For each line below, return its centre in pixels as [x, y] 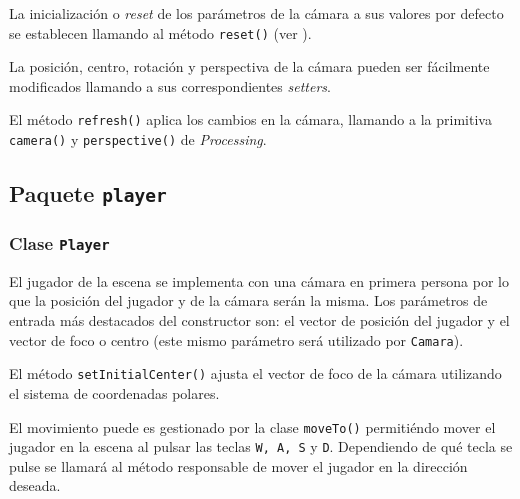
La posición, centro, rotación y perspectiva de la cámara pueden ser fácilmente [249, 66]
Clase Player [59, 243]
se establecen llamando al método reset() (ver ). [160, 32]
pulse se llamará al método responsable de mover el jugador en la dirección [238, 465]
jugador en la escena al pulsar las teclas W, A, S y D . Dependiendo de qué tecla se [261, 446]
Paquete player [88, 193]
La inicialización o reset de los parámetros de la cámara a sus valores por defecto [256, 13]
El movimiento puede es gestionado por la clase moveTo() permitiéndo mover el [252, 426]
